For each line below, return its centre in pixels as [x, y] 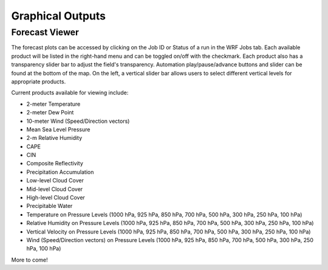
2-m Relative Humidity [54, 138]
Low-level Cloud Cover [55, 181]
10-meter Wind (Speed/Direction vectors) [78, 121]
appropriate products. [39, 81]
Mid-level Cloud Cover [55, 189]
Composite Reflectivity [55, 164]
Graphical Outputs [59, 16]
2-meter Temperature [53, 104]
